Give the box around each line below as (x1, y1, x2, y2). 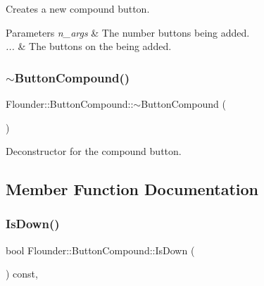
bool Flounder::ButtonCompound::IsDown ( (6, 242, 195, 257)
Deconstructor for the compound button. (6, 144, 182, 158)
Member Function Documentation (6, 178, 259, 200)
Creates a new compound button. (6, 1, 150, 15)
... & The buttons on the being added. (6, 39, 172, 54)
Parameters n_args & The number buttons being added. (6, 25, 250, 39)
